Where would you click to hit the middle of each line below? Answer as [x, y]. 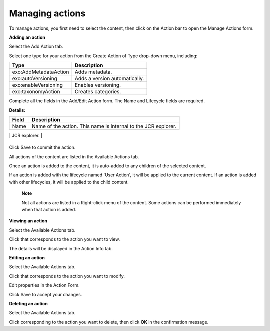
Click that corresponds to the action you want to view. [65, 239]
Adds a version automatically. [109, 79]
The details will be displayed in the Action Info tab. [61, 248]
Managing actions [47, 13]
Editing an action [27, 257]
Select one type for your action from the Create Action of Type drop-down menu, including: [103, 56]
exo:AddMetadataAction [41, 72]
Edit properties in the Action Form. [44, 285]
